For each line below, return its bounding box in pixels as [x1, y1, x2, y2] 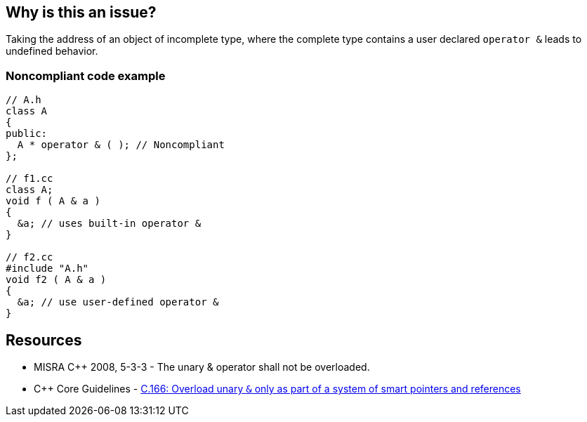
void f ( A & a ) [6, 195, 100, 207]
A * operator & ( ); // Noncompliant [17, 139, 225, 151]
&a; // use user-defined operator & [17, 296, 219, 308]
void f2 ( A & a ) [6, 274, 107, 286]
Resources [6, 331, 82, 349]
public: [6, 128, 48, 140]
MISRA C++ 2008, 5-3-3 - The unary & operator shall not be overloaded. [34, 361, 370, 374]
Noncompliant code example [6, 68, 166, 83]
